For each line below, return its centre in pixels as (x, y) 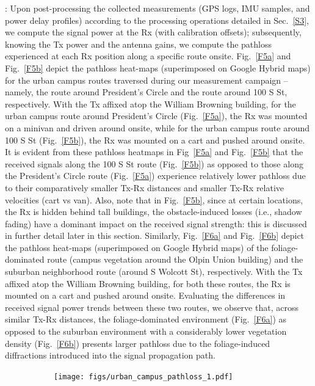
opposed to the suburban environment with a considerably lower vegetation (146, 331)
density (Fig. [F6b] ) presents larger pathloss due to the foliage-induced (138, 343)
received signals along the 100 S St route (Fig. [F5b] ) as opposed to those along (154, 163)
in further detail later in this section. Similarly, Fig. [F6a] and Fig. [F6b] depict (155, 235)
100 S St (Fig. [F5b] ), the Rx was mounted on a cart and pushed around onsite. (155, 140)
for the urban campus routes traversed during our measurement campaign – (147, 80)
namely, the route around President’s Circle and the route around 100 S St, (146, 92)
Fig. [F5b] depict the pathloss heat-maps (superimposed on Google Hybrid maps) (158, 67)
